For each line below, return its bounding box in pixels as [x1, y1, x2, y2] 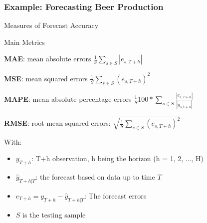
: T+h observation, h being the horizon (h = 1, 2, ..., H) [31, 153, 204, 164]
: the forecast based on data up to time [35, 172, 155, 182]
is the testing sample [22, 209, 86, 220]
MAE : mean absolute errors [4, 53, 91, 64]
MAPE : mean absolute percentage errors [4, 93, 132, 104]
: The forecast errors [84, 190, 147, 201]
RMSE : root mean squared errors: [4, 118, 111, 128]
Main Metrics [4, 36, 45, 47]
